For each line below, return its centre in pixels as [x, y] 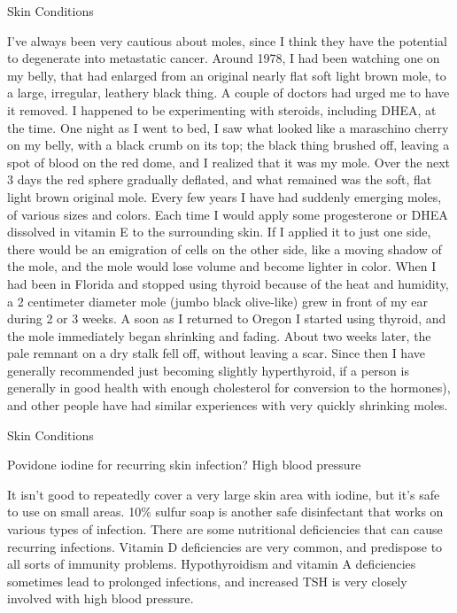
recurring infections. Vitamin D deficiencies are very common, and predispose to [225, 546]
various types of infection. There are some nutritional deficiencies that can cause [225, 529]
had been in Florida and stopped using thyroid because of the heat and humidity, [228, 283]
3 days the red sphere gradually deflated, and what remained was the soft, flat [220, 179]
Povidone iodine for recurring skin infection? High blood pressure [184, 465]
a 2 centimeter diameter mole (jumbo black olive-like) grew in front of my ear [217, 301]
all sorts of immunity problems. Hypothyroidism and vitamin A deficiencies [212, 564]
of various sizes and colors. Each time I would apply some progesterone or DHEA [228, 214]
